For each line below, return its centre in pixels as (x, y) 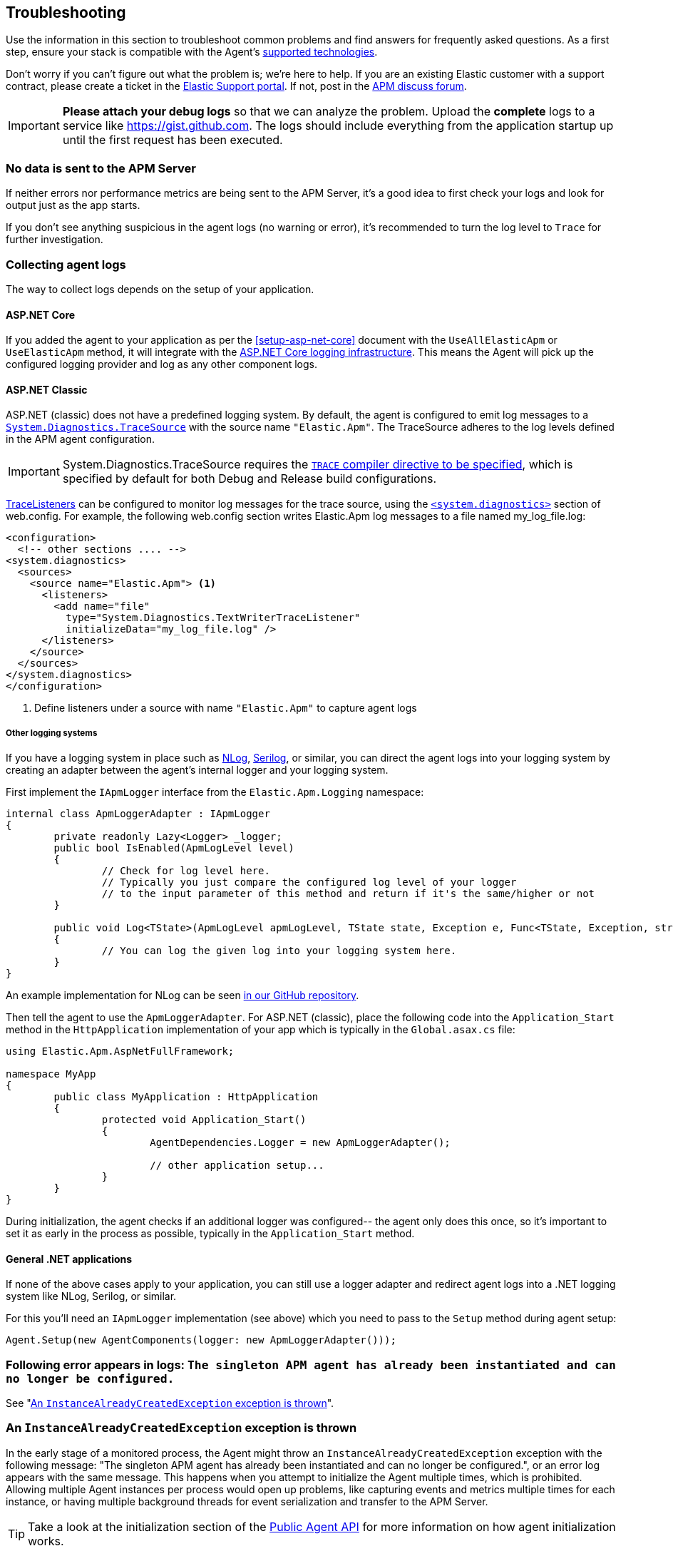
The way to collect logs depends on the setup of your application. (160, 289)
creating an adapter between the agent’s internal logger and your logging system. (197, 770)
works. (46, 1541)
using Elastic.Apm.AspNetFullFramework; (120, 1051)
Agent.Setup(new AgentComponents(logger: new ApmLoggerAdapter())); (201, 1340)
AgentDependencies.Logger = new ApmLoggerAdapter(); (300, 1143)
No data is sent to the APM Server (101, 168)
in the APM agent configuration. (81, 439)
